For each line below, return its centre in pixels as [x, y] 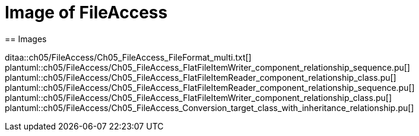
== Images [26, 39]
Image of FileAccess [86, 12]
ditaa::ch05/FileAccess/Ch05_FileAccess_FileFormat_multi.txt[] [128, 57]
